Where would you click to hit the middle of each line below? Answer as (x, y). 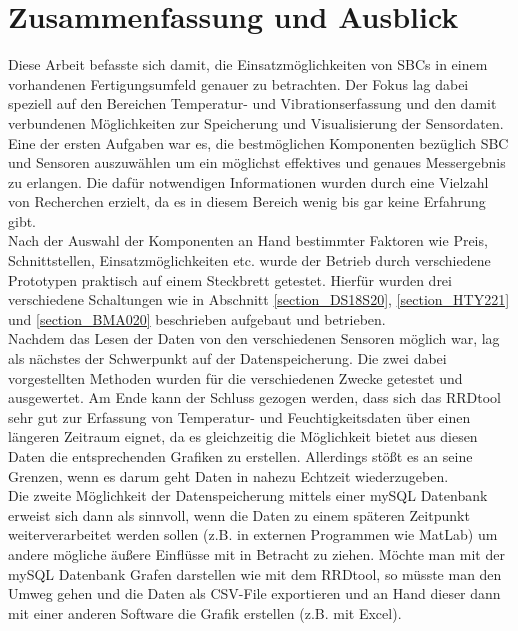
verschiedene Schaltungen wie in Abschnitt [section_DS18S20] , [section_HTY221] (259, 299)
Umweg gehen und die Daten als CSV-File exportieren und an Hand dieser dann (254, 593)
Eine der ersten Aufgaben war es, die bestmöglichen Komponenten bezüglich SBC (258, 142)
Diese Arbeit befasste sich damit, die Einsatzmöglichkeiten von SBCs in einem (248, 64)
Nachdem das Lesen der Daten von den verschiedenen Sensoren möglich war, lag (254, 338)
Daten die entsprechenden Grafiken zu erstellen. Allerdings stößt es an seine (240, 456)
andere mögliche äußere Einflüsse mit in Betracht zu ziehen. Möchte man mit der (256, 553)
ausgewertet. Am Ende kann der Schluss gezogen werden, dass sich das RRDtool (254, 397)
